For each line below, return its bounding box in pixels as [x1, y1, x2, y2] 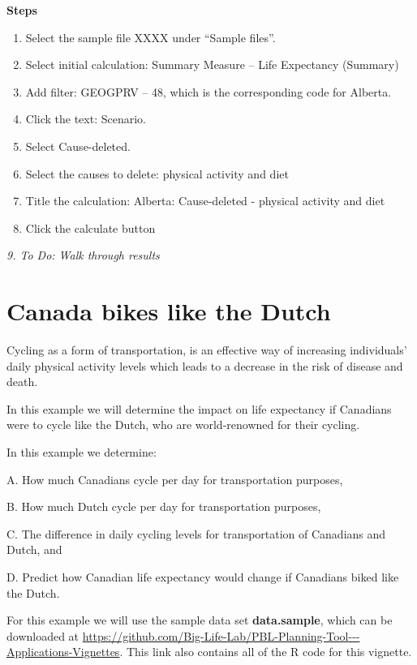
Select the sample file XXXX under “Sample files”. [25, 28, 276, 45]
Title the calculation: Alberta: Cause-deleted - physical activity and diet [25, 192, 385, 209]
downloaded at [6, 627, 80, 644]
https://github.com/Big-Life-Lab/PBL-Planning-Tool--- [82, 627, 360, 644]
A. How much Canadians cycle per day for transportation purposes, [6, 470, 343, 487]
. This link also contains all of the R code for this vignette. [119, 643, 412, 660]
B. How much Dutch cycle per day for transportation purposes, [6, 498, 321, 515]
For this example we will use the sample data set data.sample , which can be [6, 611, 393, 629]
